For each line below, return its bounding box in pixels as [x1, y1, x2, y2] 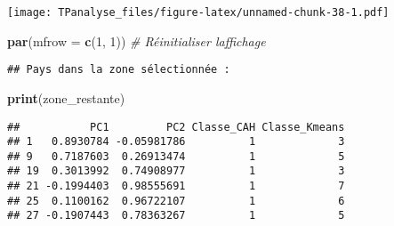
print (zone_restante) [7, 88, 125, 107]
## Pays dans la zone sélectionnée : [7, 63, 230, 77]
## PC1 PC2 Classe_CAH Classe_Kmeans [7, 120, 345, 133]
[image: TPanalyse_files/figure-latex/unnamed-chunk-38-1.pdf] [7, 6, 390, 19]
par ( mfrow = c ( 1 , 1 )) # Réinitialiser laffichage [7, 31, 266, 50]
